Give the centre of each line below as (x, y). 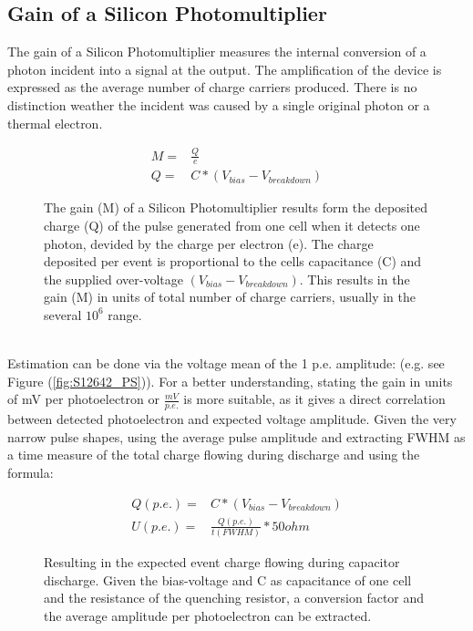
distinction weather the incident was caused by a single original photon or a (219, 104)
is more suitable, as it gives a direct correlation (314, 399)
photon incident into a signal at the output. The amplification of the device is (225, 69)
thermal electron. (55, 123)
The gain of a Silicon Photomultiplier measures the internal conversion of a (217, 52)
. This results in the (355, 279)
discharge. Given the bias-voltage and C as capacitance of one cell (228, 579)
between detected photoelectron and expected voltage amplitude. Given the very (232, 419)
